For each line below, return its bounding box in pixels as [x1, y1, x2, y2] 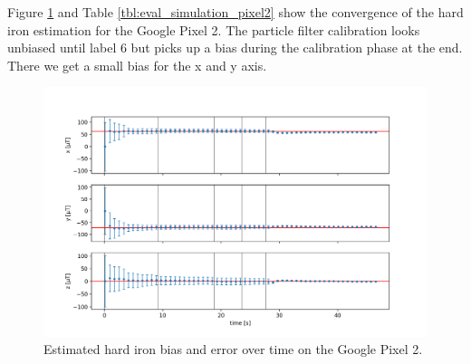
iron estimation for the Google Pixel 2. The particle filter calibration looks [7, 20, 420, 39]
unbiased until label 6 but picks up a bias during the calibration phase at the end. [7, 38, 463, 57]
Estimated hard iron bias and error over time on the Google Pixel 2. [43, 340, 423, 359]
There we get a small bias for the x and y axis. [7, 55, 267, 74]
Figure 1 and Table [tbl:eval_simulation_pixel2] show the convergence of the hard [7, 3, 464, 21]
